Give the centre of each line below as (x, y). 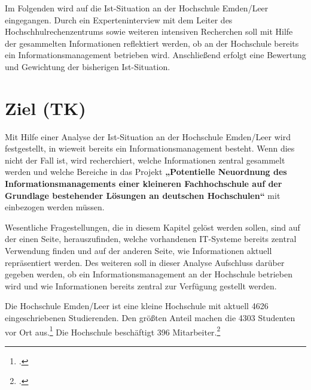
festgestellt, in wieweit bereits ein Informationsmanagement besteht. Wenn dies (150, 148)
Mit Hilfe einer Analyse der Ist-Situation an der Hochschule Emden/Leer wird (148, 136)
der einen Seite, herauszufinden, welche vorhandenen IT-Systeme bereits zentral (151, 239)
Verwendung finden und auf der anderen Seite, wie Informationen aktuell (138, 251)
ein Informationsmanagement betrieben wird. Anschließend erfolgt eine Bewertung (155, 55)
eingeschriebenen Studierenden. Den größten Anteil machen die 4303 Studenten (150, 318)
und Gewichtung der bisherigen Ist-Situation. (88, 66)
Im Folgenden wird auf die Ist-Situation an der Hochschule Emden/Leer (137, 8)
